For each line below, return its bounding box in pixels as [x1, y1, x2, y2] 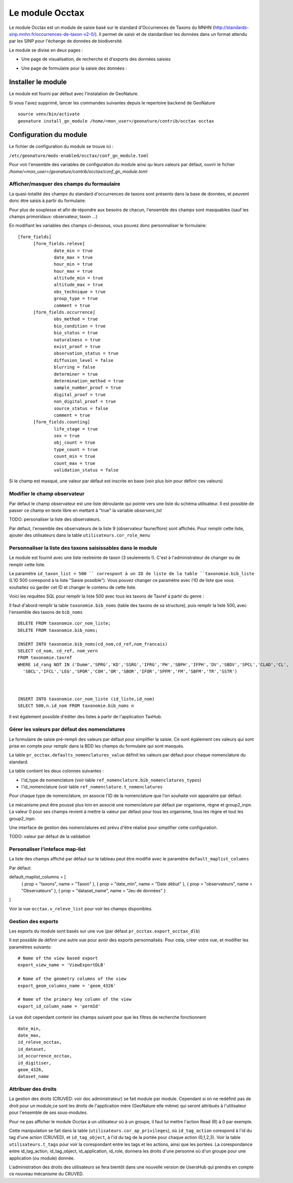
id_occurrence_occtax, [18, 1053, 73, 1059]
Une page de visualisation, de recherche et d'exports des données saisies [21, 56, 171, 62]
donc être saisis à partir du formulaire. [9, 198, 86, 203]
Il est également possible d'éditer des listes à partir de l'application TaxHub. [9, 714, 162, 720]
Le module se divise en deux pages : [9, 47, 83, 53]
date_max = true [54, 254, 93, 260]
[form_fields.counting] [33, 419, 91, 425]
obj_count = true [54, 440, 96, 446]
